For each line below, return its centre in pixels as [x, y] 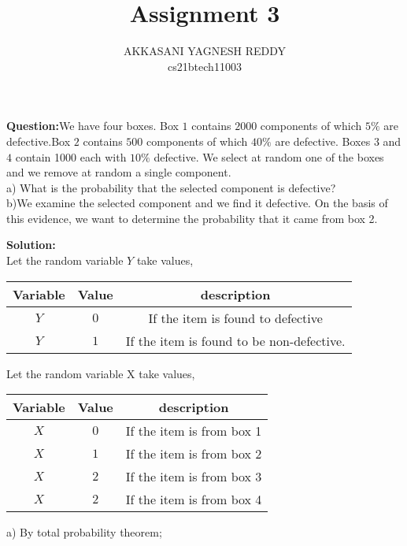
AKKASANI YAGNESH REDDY [205, 51]
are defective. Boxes [323, 141]
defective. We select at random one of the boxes [269, 156]
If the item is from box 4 [194, 500]
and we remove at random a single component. [119, 172]
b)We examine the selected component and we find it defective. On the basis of [197, 203]
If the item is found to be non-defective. [235, 340]
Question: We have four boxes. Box [92, 126]
